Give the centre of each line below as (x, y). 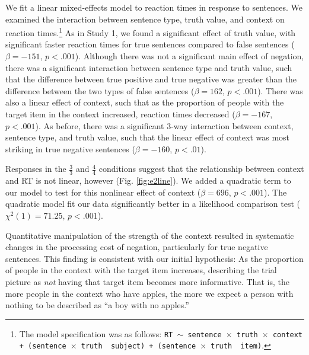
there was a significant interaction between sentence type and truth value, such (149, 67)
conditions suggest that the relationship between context (201, 169)
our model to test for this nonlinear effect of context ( (103, 192)
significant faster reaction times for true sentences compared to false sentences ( (150, 44)
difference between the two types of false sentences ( (100, 90)
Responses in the (36, 169)
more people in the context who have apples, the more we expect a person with (149, 293)
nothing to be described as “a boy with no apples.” (97, 305)
